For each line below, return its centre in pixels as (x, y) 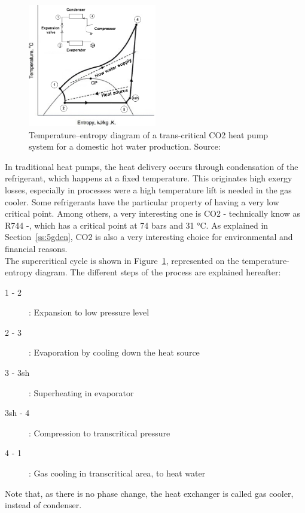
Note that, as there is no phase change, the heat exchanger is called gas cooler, (149, 493)
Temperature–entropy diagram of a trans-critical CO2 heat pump (149, 134)
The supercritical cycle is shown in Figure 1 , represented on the (122, 260)
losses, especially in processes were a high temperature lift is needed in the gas (148, 189)
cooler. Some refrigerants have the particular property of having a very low (142, 201)
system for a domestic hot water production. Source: (125, 146)
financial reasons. (36, 248)
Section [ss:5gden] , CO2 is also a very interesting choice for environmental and (149, 237)
